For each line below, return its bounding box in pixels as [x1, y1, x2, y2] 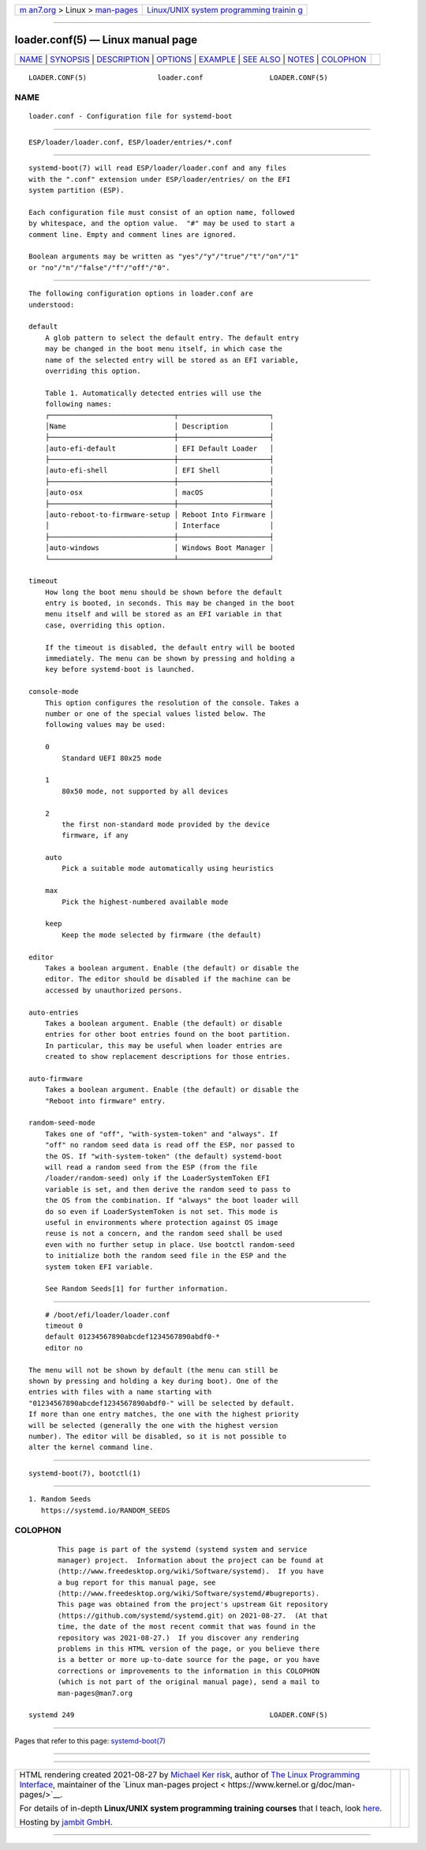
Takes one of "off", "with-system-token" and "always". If [44, 1129, 278, 1138]
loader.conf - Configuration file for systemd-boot [28, 111, 233, 121]
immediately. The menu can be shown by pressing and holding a [44, 654, 295, 663]
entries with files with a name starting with [28, 1388, 212, 1396]
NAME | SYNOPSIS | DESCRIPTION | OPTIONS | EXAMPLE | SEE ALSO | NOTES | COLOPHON [19, 54, 367, 65]
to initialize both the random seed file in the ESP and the [44, 1251, 287, 1260]
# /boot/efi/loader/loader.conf [44, 1310, 170, 1319]
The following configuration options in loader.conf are [28, 289, 254, 298]
